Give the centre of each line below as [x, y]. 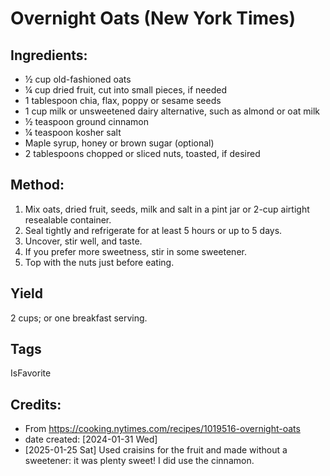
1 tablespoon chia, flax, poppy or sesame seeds [123, 100]
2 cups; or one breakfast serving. [79, 318]
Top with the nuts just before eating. [99, 262]
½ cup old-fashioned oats [78, 79]
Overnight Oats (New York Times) [153, 18]
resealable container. [68, 219]
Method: [37, 185]
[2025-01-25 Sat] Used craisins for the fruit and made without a [156, 450]
